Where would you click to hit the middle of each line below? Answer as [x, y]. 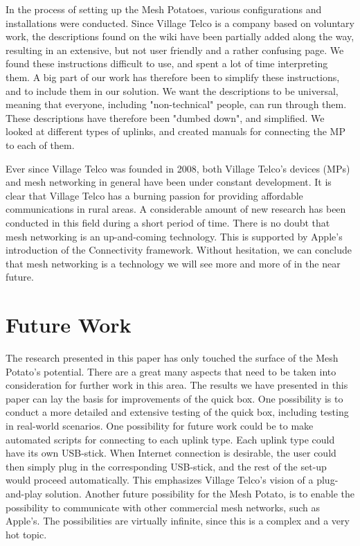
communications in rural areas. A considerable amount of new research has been [176, 209]
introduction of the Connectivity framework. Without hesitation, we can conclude [179, 250]
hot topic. [26, 534]
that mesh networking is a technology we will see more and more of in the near [173, 263]
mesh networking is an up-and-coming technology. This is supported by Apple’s [174, 236]
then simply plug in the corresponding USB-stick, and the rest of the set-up [166, 466]
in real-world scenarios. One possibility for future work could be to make [160, 425]
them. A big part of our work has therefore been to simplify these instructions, [173, 77]
